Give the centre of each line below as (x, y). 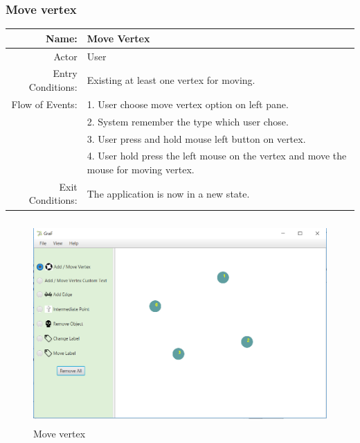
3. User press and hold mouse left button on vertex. (196, 138)
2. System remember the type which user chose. (188, 121)
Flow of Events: (44, 104)
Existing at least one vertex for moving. (171, 80)
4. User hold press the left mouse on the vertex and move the (217, 156)
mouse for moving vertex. (141, 169)
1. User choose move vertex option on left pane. (188, 104)
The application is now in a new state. (168, 193)
